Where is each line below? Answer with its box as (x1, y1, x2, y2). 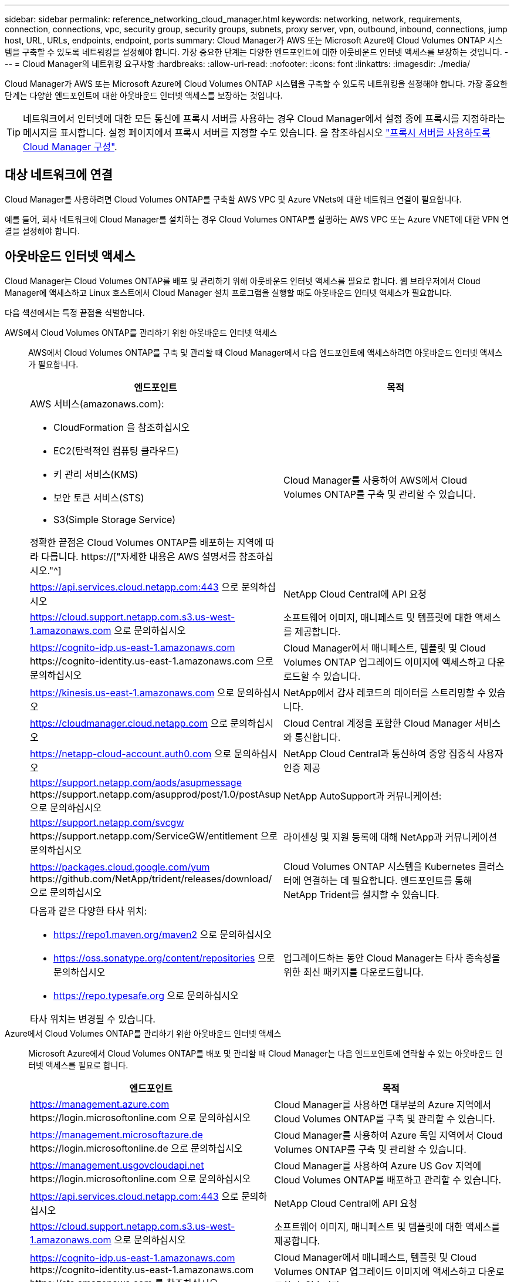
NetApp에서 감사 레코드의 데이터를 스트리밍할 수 (283, 686, 486, 699)
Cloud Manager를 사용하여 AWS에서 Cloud (283, 474, 468, 486)
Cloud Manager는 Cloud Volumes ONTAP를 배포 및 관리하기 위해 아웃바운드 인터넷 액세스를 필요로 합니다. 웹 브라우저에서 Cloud (5, 275, 481, 286)
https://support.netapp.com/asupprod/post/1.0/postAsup (30, 788, 281, 800)
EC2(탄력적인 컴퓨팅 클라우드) (53, 444, 179, 457)
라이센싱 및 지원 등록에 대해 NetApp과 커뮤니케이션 (283, 831, 497, 843)
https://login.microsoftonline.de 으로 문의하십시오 (30, 1142, 243, 1154)
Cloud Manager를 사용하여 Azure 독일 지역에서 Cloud (274, 1129, 503, 1141)
